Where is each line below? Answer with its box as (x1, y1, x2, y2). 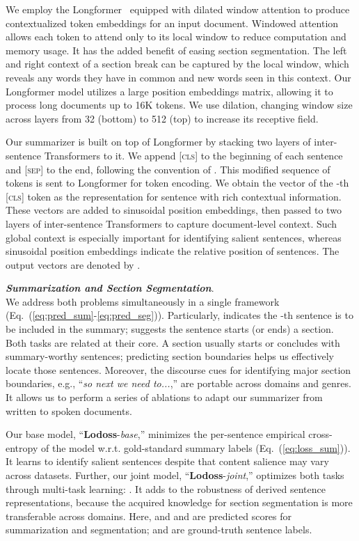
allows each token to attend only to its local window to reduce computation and (6, 29, 346, 44)
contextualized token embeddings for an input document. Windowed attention (6, 15, 339, 30)
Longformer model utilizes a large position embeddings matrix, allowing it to (6, 84, 333, 98)
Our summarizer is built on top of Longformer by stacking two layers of (6, 134, 311, 149)
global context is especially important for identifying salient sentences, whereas (6, 230, 342, 244)
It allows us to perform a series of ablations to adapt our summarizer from (6, 390, 323, 405)
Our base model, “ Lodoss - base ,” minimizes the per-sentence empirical (6, 427, 305, 441)
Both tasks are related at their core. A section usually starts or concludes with (6, 335, 340, 350)
